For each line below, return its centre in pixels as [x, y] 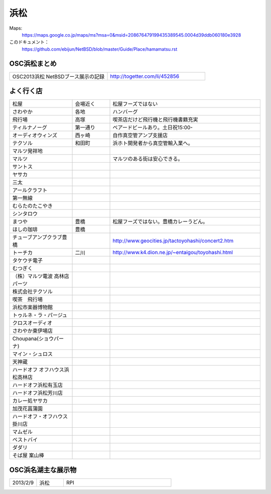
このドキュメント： [29, 42]
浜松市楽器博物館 [32, 307]
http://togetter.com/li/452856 [145, 76]
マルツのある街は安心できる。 [148, 159]
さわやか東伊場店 [32, 331]
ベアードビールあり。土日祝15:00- [153, 128]
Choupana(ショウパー [38, 339]
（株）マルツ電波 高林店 [41, 276]
